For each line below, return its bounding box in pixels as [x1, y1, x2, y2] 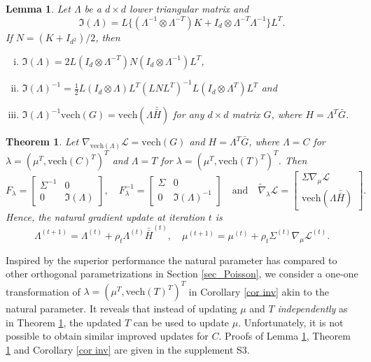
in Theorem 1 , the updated [6, 314, 122, 329]
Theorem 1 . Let [6, 134, 79, 149]
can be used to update [133, 314, 230, 329]
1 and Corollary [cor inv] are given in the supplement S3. [6, 342, 250, 357]
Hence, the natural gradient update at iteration [6, 210, 205, 224]
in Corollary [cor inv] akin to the [188, 284, 329, 298]
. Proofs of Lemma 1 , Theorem [218, 328, 351, 343]
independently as [277, 301, 348, 316]
